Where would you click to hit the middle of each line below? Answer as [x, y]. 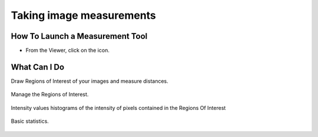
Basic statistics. [30, 121]
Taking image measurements [83, 15]
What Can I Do [38, 67]
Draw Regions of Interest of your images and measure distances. [90, 81]
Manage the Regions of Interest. [50, 95]
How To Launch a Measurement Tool [79, 36]
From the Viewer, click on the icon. [68, 51]
